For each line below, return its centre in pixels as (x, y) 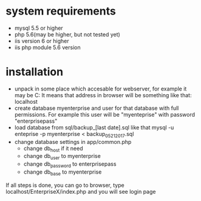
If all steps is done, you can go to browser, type (65, 185)
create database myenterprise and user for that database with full (97, 108)
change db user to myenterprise (62, 157)
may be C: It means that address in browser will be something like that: (103, 95)
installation (35, 72)
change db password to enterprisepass (70, 165)
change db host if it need (53, 149)
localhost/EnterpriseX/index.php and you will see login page (81, 191)
